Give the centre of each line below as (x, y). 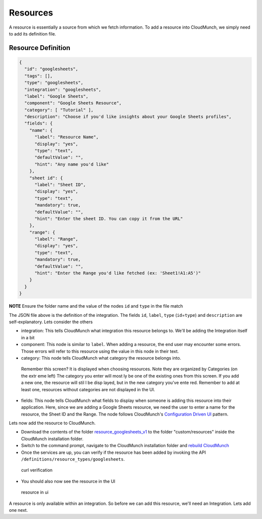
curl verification (37, 470)
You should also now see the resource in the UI (68, 481)
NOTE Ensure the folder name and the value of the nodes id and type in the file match (96, 306)
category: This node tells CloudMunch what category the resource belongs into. (101, 358)
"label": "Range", (57, 239)
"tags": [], (39, 76)
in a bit (28, 337)
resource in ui (35, 492)
